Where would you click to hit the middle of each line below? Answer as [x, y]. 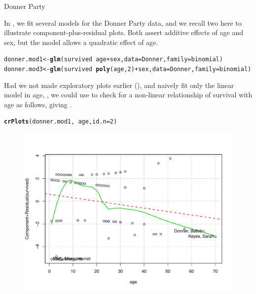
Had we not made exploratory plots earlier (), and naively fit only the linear [119, 85]
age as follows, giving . [38, 104]
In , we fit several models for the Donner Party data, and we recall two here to [123, 22]
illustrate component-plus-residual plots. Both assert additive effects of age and [124, 32]
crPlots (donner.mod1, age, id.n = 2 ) [61, 122]
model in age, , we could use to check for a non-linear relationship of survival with [128, 95]
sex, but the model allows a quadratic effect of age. [81, 42]
